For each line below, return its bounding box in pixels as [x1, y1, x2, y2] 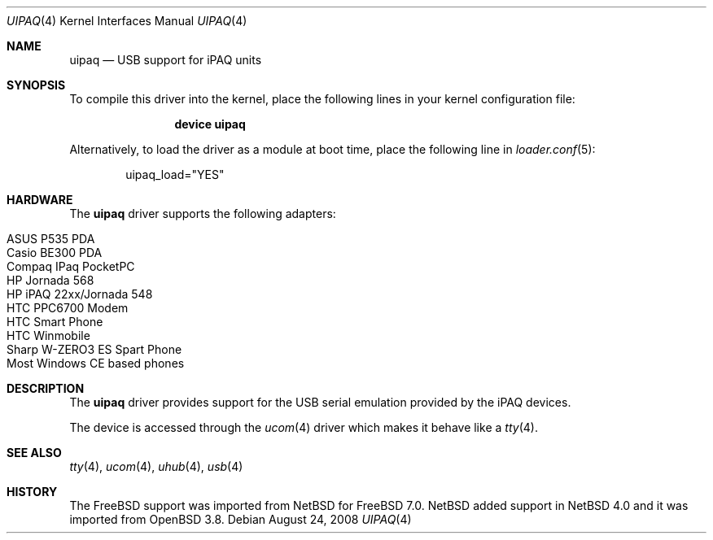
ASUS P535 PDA [7, 232, 95, 246]
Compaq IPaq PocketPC [7, 259, 135, 273]
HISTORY [7, 485, 58, 499]
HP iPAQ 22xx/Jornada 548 [7, 287, 153, 301]
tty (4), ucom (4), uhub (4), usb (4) [69, 459, 243, 473]
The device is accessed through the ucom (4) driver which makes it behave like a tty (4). [69, 420, 538, 434]
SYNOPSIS [7, 78, 66, 92]
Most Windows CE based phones [7, 356, 185, 370]
